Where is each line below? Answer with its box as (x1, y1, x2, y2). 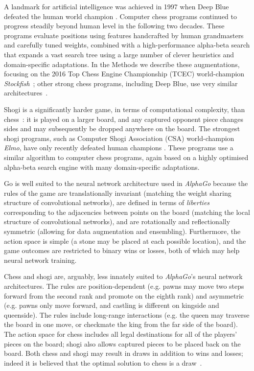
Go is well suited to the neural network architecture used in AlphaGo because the (4, 178, 248, 188)
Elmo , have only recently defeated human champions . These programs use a (4, 142, 233, 153)
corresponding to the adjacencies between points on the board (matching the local (4, 207, 250, 217)
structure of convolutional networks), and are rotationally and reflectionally (4, 216, 231, 227)
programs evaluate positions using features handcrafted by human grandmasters (4, 30, 244, 40)
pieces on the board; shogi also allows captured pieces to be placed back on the (4, 338, 241, 348)
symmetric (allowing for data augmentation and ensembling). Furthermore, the (4, 226, 241, 236)
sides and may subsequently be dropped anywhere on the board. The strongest (4, 123, 240, 134)
